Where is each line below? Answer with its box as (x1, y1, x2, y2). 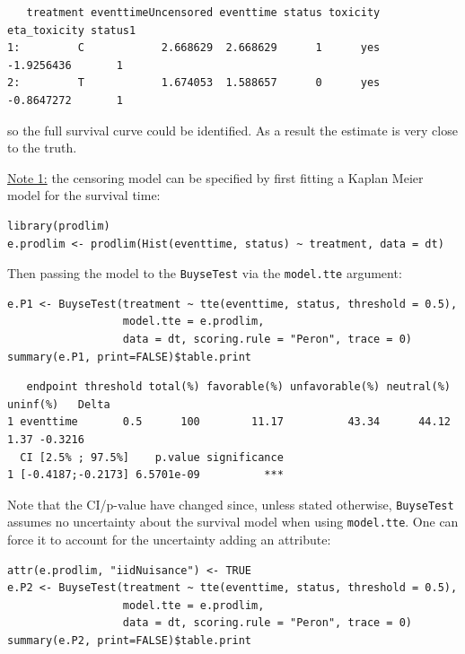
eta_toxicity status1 (7, 23, 136, 37)
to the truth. (7, 138, 77, 157)
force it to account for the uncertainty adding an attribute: (7, 530, 331, 549)
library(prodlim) (7, 219, 110, 232)
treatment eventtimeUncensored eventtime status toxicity (26, 6, 381, 19)
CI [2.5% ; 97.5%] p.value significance (20, 450, 284, 464)
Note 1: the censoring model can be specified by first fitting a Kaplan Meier (7, 168, 424, 187)
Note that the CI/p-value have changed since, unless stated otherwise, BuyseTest (7, 494, 454, 513)
